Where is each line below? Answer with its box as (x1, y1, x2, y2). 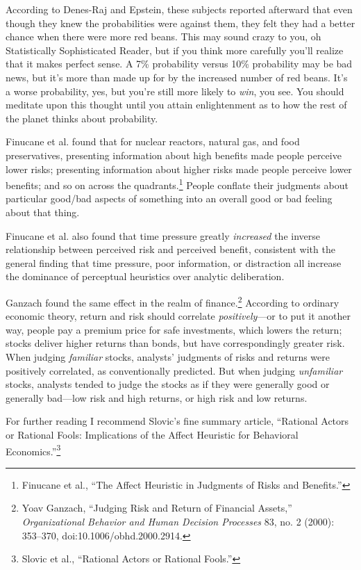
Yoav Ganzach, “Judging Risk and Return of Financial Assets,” (22, 500, 292, 515)
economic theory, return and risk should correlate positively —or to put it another (6, 309, 351, 323)
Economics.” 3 (6, 441, 61, 458)
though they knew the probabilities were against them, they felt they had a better (6, 15, 355, 30)
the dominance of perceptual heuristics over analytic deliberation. (6, 269, 285, 284)
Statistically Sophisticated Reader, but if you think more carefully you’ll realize (6, 42, 344, 57)
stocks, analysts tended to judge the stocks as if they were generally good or (6, 377, 330, 391)
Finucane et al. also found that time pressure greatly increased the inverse (6, 228, 321, 243)
